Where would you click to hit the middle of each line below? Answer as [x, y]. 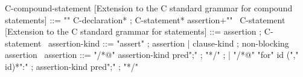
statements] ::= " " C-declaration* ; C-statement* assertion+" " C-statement [145, 19]
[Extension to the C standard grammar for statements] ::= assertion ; [133, 31]
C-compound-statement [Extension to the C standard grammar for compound [149, 8]
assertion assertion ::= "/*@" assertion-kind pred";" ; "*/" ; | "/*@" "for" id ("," [152, 55]
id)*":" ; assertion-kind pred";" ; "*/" [72, 66]
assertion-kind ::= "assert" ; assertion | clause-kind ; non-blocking [169, 43]
